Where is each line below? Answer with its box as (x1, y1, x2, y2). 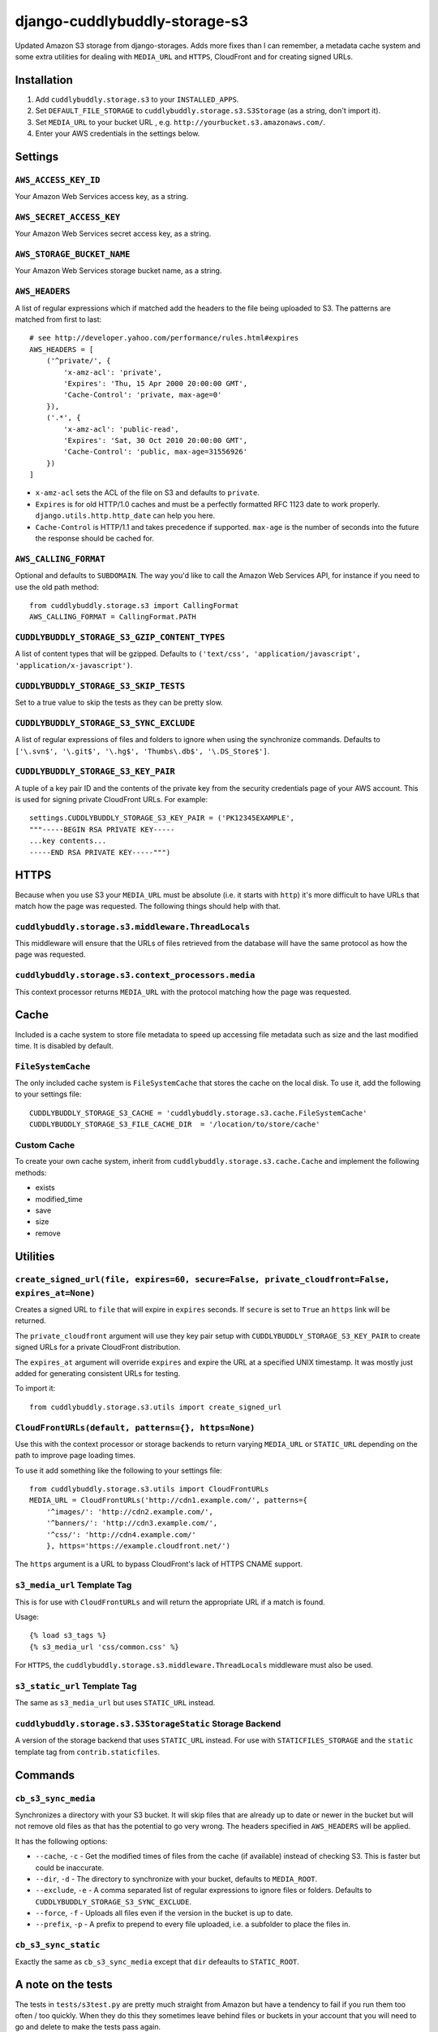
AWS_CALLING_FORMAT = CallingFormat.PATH (29, 612, 196, 622)
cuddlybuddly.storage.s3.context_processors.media (15, 970, 255, 981)
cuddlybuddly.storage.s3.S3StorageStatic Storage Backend (15, 1718, 281, 1730)
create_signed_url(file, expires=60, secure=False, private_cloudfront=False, (15, 1274, 390, 1285)
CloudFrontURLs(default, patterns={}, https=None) (15, 1422, 255, 1433)
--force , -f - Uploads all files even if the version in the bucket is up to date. (35, 1908, 294, 1918)
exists (35, 1183, 56, 1192)
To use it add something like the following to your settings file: (15, 1465, 222, 1475)
